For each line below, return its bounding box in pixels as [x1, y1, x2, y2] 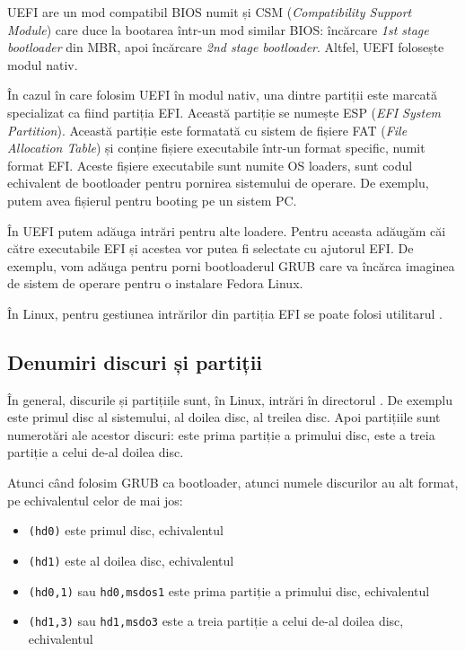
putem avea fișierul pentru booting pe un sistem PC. [7, 190, 297, 209]
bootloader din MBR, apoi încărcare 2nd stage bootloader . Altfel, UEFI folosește [7, 38, 444, 57]
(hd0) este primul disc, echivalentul [28, 521, 224, 540]
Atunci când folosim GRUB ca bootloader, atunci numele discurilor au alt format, [7, 473, 459, 492]
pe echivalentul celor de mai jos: [7, 490, 183, 509]
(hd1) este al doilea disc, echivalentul [28, 550, 234, 569]
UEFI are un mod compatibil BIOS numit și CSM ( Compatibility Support [7, 3, 412, 21]
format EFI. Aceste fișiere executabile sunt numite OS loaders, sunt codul [7, 155, 413, 174]
